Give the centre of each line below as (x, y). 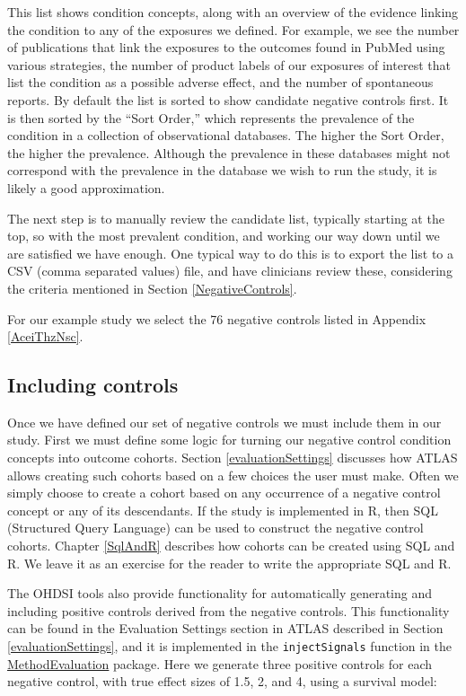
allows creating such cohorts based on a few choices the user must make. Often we (233, 475)
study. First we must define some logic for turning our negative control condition (229, 440)
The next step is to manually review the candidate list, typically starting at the (226, 218)
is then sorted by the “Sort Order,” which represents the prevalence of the (211, 117)
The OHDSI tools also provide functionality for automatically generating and (220, 593)
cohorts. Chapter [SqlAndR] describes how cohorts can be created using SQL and (231, 546)
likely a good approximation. (86, 187)
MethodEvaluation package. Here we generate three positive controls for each (220, 663)
